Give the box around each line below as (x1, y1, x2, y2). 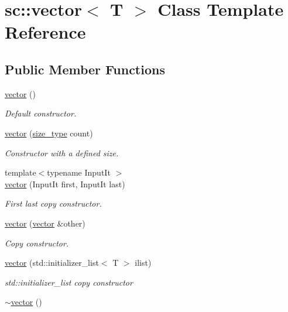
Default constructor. (5, 107, 77, 119)
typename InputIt (47, 166, 111, 179)
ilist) (135, 256, 152, 269)
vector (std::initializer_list (5, 256, 99, 269)
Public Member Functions (5, 60, 165, 78)
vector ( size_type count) (5, 126, 93, 139)
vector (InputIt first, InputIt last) (5, 177, 125, 190)
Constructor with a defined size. (5, 146, 119, 159)
